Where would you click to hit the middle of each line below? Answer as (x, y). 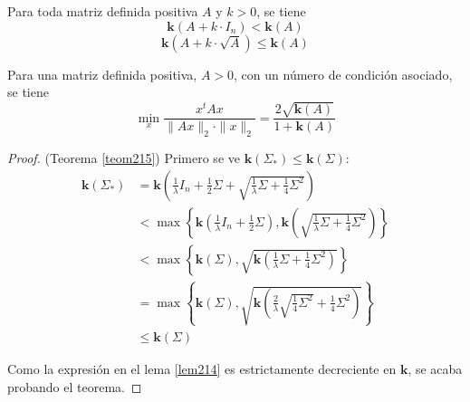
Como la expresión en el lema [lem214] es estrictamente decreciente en (202, 368)
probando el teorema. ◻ (75, 386)
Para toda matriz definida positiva (103, 11)
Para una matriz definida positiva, (102, 74)
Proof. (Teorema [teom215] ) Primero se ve (124, 158)
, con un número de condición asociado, (343, 74)
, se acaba (435, 368)
